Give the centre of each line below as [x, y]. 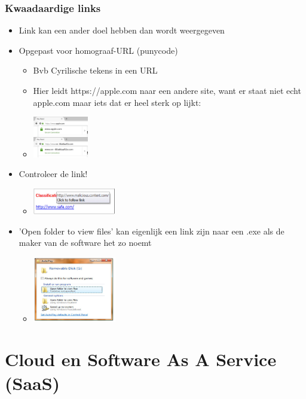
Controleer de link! [53, 174]
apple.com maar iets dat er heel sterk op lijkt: [117, 102]
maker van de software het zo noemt [85, 243]
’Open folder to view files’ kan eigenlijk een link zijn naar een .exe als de [152, 231]
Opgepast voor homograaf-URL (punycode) [98, 50]
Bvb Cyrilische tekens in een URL [95, 70]
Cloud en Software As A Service [141, 359]
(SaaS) [33, 383]
